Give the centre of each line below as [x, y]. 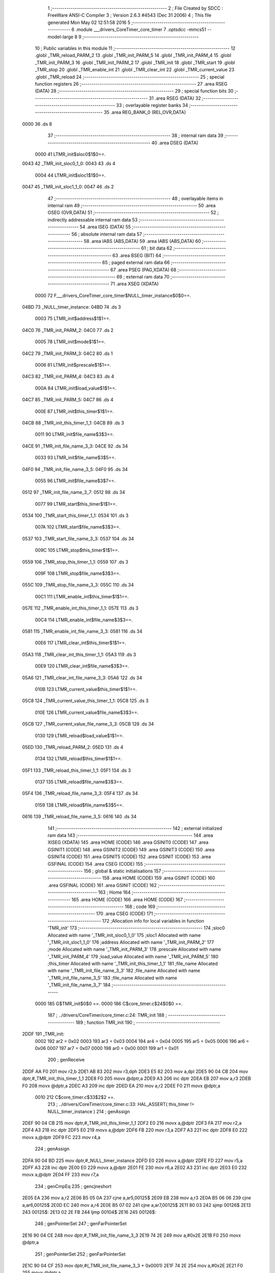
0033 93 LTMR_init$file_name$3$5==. [75, 458]
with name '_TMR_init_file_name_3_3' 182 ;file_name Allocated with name [124, 971]
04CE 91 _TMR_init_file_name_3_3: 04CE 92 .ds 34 [75, 446]
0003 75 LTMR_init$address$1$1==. [73, 319]
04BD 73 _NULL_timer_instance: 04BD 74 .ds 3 [72, 307]
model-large [61, 37]
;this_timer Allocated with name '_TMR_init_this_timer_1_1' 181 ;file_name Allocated [133, 964]
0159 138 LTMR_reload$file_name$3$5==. [79, 805]
